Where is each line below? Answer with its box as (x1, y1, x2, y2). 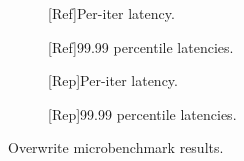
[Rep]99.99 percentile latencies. (48, 103, 237, 124)
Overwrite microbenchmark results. (8, 137, 224, 158)
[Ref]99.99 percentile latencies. (48, 36, 234, 57)
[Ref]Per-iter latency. (48, 3, 175, 23)
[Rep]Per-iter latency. (48, 70, 178, 91)
